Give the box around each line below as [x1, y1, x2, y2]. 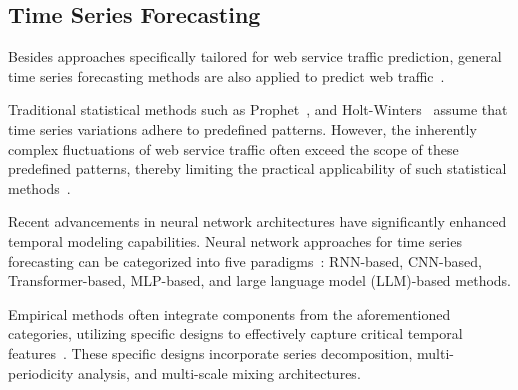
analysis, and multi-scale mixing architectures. [78, 362, 361, 383]
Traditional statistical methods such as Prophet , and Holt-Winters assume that [8, 99, 508, 120]
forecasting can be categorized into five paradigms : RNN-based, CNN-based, [8, 250, 482, 271]
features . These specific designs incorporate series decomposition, [8, 342, 413, 363]
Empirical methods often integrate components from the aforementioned [8, 303, 451, 324]
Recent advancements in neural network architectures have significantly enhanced [8, 211, 507, 232]
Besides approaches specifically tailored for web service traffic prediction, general [8, 46, 502, 67]
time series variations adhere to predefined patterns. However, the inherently [8, 118, 477, 139]
